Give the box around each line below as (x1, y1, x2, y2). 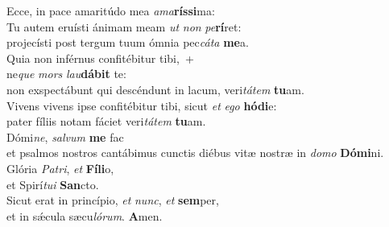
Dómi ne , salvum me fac (6, 128, 124, 145)
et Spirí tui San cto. (6, 175, 99, 192)
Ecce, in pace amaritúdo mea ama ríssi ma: (6, 2, 215, 19)
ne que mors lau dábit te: (6, 65, 126, 82)
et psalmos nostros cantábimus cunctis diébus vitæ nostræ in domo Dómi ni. (6, 144, 384, 161)
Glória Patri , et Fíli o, (6, 159, 114, 176)
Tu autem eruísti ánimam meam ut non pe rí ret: (6, 18, 242, 35)
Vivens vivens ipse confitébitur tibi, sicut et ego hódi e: (6, 97, 277, 113)
